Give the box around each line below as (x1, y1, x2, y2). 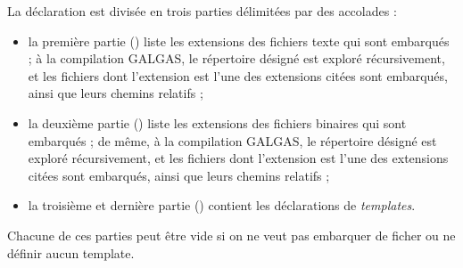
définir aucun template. (7, 243, 135, 262)
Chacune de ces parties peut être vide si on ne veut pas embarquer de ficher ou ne (7, 225, 456, 244)
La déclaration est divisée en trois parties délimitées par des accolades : (7, 2, 397, 20)
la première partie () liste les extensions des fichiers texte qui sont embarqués (28, 31, 450, 50)
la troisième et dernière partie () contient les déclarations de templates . (28, 196, 416, 215)
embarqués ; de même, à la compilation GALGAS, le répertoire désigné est (28, 131, 437, 150)
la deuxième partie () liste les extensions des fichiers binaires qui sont (28, 113, 407, 132)
